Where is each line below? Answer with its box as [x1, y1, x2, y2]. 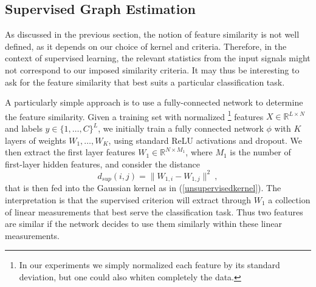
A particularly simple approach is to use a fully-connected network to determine [5, 96, 303, 109]
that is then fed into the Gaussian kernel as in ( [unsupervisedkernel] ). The [5, 181, 281, 194]
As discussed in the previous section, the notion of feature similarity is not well [5, 28, 300, 41]
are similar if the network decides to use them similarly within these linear [5, 217, 282, 230]
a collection [268, 193, 311, 206]
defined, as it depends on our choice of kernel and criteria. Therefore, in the [5, 39, 287, 52]
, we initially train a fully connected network [98, 122, 264, 135]
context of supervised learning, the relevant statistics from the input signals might [5, 52, 311, 64]
